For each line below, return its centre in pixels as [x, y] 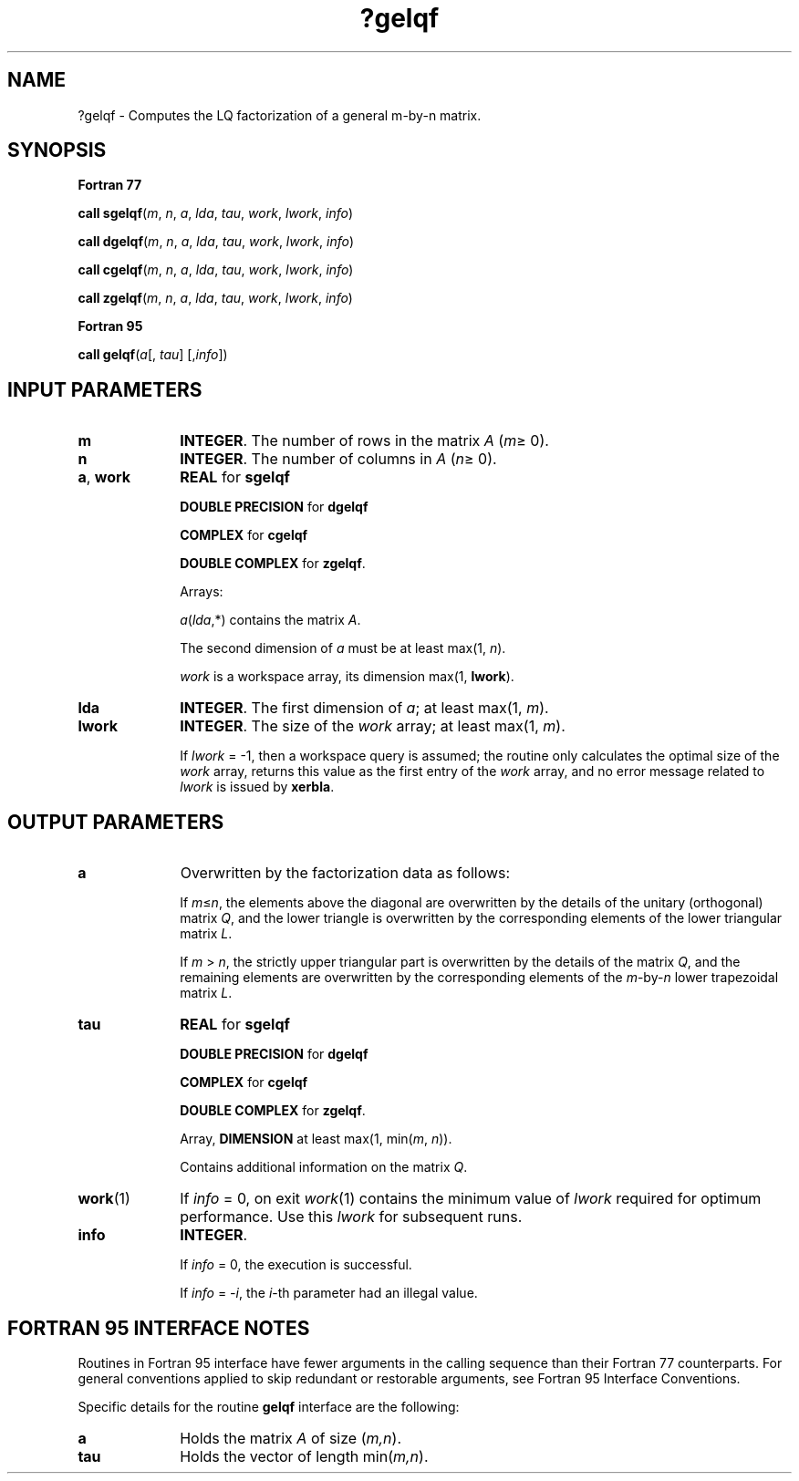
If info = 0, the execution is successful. [296, 1265]
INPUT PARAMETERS [105, 389]
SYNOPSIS [57, 150]
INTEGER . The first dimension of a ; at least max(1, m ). [364, 708]
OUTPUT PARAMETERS [116, 822]
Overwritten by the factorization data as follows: [345, 873]
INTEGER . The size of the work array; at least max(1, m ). [373, 726]
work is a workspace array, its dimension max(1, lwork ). [347, 677]
